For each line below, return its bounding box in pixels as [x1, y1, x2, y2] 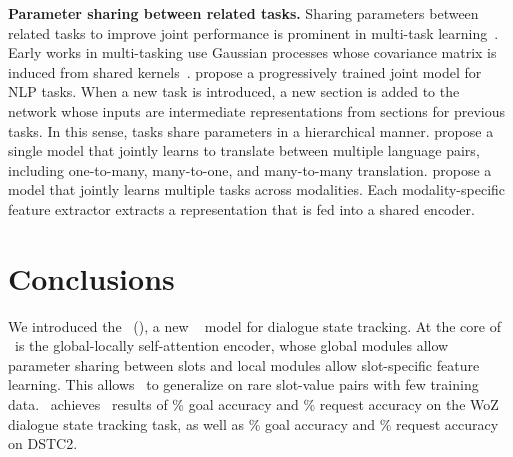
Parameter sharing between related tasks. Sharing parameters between [8, 3, 479, 23]
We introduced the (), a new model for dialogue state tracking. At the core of [8, 315, 501, 336]
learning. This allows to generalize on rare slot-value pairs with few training [8, 374, 479, 395]
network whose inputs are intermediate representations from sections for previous [8, 100, 506, 121]
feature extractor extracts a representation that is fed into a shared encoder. [8, 198, 475, 219]
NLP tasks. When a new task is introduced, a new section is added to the [8, 81, 460, 102]
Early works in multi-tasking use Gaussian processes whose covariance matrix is [8, 42, 497, 63]
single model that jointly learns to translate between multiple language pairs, [8, 140, 480, 161]
